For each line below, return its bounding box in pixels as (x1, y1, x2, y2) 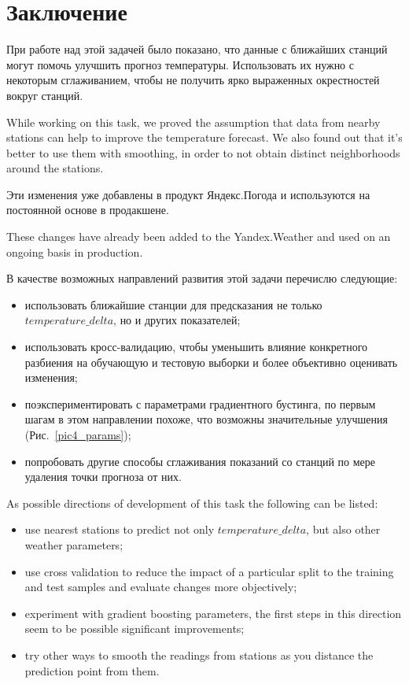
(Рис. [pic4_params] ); (24, 427, 131, 442)
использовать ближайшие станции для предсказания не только (24, 296, 322, 312)
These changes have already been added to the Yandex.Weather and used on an (6, 228, 391, 245)
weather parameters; (24, 536, 123, 553)
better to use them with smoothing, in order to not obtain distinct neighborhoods (6, 144, 400, 161)
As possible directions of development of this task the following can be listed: (6, 494, 378, 511)
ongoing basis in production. (6, 243, 143, 260)
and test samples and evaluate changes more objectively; (24, 579, 297, 595)
